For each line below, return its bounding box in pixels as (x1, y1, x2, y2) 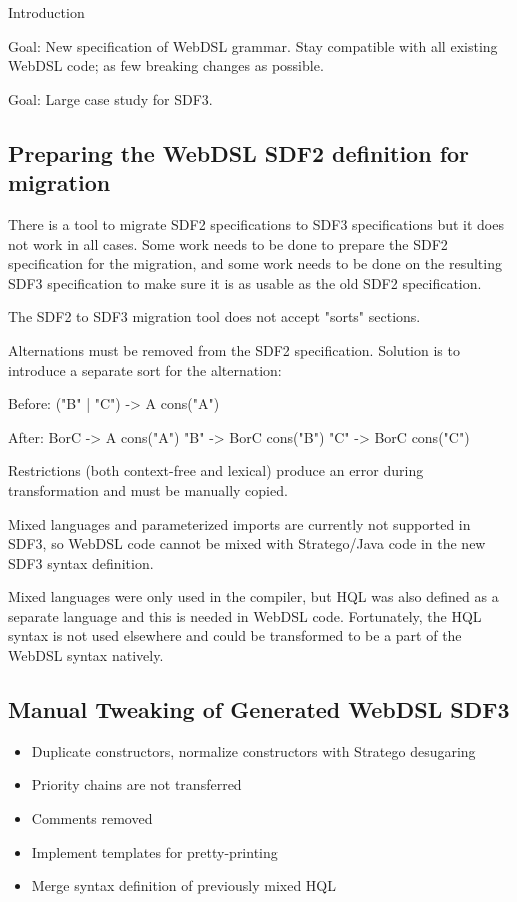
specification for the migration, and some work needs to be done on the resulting (8, 253, 502, 274)
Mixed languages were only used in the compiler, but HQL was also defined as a (8, 586, 499, 607)
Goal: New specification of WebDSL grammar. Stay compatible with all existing (8, 35, 498, 56)
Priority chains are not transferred (31, 774, 242, 795)
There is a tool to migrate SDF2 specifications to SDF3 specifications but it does (8, 213, 504, 234)
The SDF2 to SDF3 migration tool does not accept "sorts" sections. (8, 306, 421, 327)
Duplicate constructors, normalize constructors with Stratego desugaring (31, 740, 476, 761)
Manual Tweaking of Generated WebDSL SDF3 (8, 694, 510, 725)
